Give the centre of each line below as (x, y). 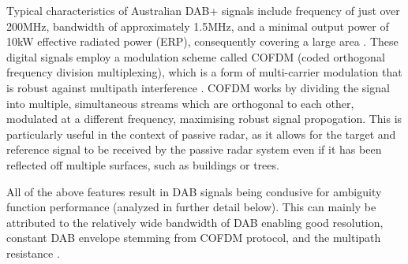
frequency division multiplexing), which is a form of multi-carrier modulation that (204, 72)
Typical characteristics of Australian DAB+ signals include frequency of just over (203, 10)
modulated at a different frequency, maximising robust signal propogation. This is (204, 119)
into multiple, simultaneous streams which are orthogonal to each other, (180, 103)
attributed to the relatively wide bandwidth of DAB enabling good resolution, (195, 222)
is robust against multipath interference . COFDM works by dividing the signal (198, 87)
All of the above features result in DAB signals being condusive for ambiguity (194, 191)
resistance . (33, 253)
